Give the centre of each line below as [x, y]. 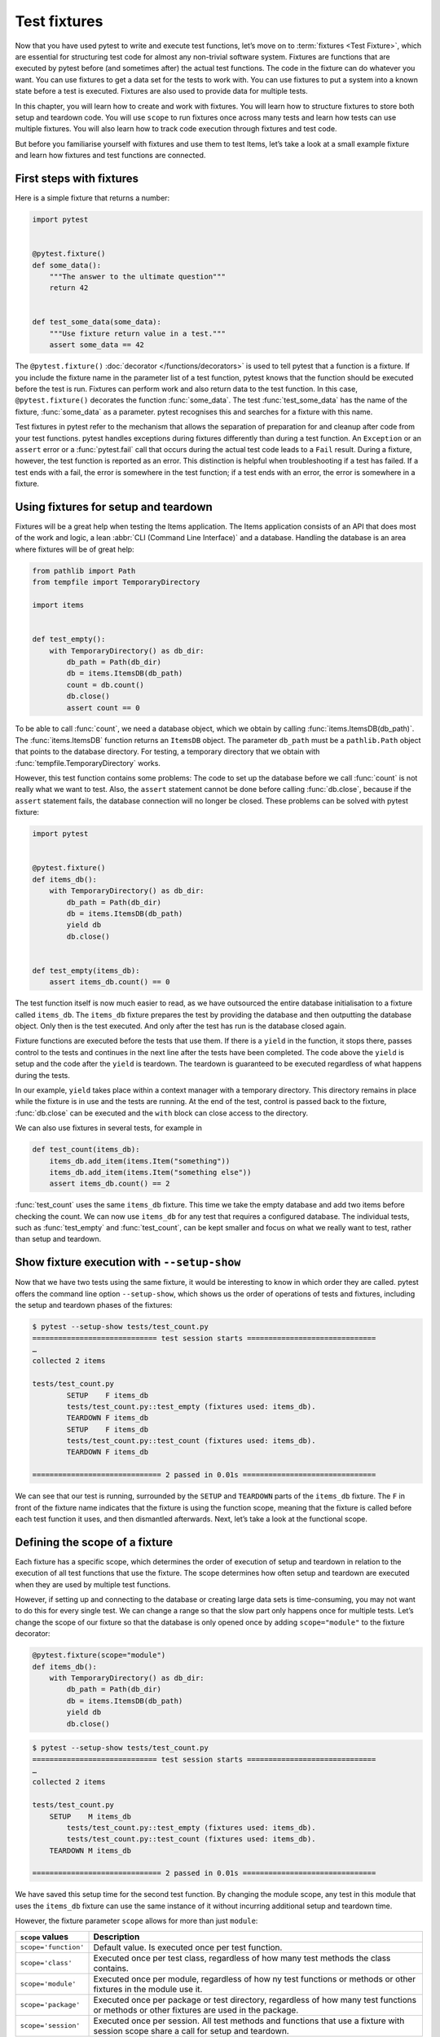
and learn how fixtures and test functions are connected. [110, 156]
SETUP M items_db [90, 1816]
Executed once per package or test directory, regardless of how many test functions [255, 2000]
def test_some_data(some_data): [97, 322]
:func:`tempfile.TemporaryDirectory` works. [88, 763]
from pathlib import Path [84, 571]
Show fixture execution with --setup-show [128, 1263]
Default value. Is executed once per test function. [188, 1947]
